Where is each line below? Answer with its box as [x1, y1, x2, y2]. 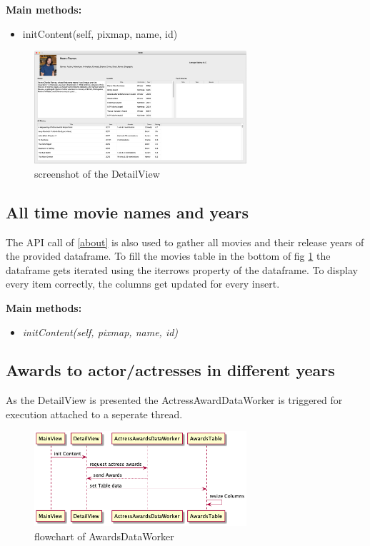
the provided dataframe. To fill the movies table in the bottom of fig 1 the [6, 248, 331, 263]
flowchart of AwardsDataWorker [34, 528, 174, 543]
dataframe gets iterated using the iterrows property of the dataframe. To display [6, 262, 358, 277]
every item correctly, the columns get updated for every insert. [6, 276, 280, 291]
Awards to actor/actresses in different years [6, 359, 335, 381]
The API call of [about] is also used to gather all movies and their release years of [6, 234, 364, 249]
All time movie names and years [6, 201, 249, 223]
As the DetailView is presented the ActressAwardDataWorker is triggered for [6, 393, 343, 408]
